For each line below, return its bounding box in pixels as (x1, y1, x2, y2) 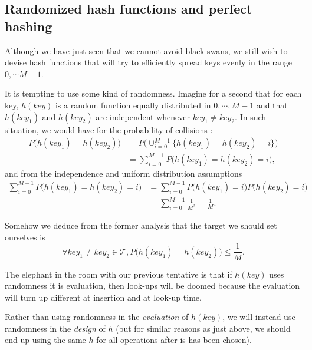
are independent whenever (96, 110, 190, 123)
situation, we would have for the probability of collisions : (5, 123, 213, 136)
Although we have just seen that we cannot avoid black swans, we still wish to (5, 44, 288, 57)
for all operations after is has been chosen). (96, 334, 252, 346)
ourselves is (5, 230, 45, 243)
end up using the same (5, 334, 86, 346)
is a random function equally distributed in (55, 98, 211, 111)
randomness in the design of (5, 322, 106, 334)
